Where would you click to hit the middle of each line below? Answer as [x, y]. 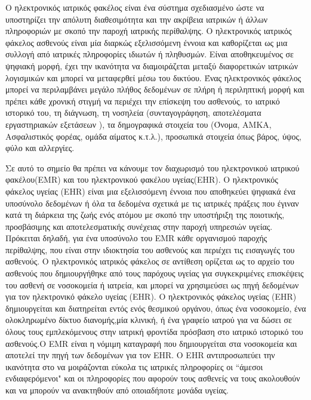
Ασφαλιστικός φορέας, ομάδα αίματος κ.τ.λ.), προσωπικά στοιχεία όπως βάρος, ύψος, [154, 136]
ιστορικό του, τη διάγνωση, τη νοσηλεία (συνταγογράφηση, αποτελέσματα [133, 113]
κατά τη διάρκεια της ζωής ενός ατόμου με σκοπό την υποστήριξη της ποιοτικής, [145, 215]
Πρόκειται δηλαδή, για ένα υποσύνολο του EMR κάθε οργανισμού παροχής [136, 238]
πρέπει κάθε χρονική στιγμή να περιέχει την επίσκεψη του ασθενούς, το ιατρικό [143, 101]
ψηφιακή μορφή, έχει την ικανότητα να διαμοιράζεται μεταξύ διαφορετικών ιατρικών [152, 65]
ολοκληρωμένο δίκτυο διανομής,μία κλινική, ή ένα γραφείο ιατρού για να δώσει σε [149, 320]
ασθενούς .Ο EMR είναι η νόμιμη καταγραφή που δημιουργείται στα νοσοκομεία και [151, 343]
